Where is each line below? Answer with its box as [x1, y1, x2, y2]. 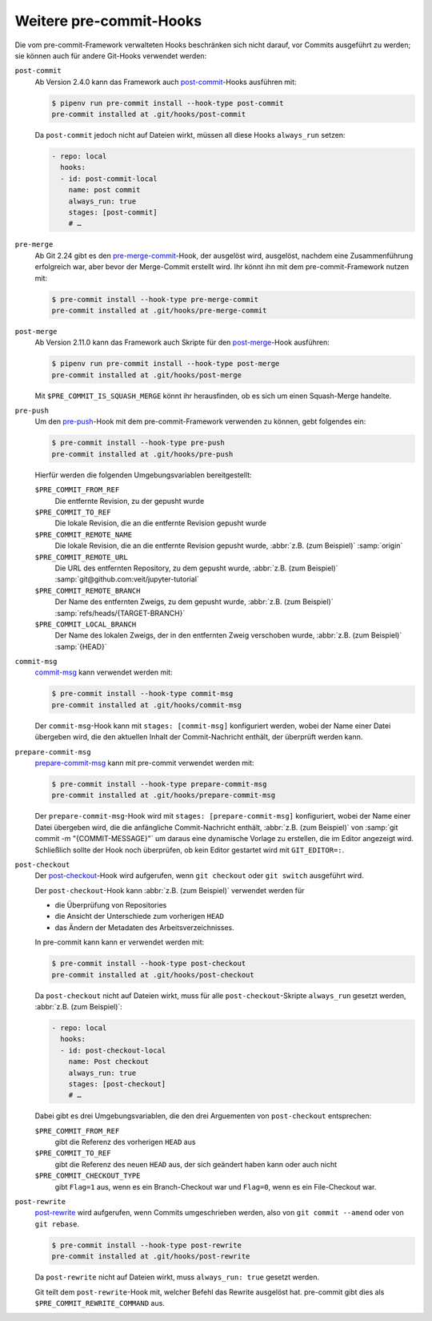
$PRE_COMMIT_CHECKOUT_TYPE [34, 1171, 141, 1181]
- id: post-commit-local [60, 174, 158, 183]
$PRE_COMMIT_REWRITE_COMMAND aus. [34, 1298, 166, 1307]
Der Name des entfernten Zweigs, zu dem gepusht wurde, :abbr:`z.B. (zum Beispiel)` [54, 597, 334, 606]
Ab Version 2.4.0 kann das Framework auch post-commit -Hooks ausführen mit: [34, 77, 297, 87]
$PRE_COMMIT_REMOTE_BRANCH [34, 586, 141, 595]
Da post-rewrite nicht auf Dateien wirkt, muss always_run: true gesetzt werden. [34, 1272, 320, 1282]
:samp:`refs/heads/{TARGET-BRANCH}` [54, 608, 186, 618]
